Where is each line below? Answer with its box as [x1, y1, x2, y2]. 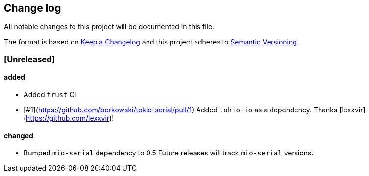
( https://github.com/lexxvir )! [24, 114, 114, 123]
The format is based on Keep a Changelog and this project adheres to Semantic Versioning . [4, 38, 299, 46]
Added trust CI [24, 90, 76, 99]
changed [4, 131, 33, 140]
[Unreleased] [4, 54, 55, 64]
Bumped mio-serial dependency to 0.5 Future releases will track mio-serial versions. [24, 149, 314, 157]
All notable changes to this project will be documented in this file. [4, 22, 215, 31]
